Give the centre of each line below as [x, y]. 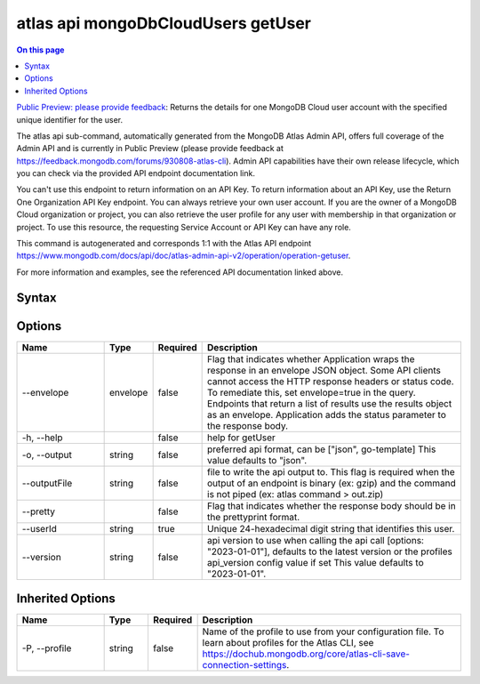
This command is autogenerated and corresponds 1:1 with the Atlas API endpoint [164, 244]
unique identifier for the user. [70, 119]
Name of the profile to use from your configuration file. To [323, 632]
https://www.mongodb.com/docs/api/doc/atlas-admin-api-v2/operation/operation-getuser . [184, 256]
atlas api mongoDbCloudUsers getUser [164, 23]
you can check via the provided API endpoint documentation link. [136, 173]
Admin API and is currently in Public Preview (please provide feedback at [150, 149]
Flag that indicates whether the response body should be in [332, 505]
